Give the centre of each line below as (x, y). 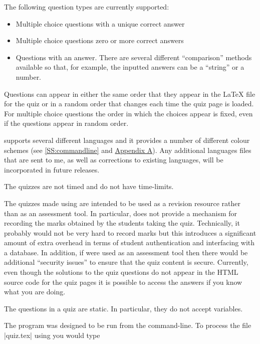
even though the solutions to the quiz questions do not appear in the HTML (121, 272)
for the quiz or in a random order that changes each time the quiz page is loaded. (129, 104)
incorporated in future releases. (52, 169)
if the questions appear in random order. (66, 123)
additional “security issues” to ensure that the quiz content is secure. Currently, (126, 262)
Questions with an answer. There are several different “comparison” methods (134, 57)
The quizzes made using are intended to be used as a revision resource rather (122, 203)
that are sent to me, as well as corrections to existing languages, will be (114, 160)
